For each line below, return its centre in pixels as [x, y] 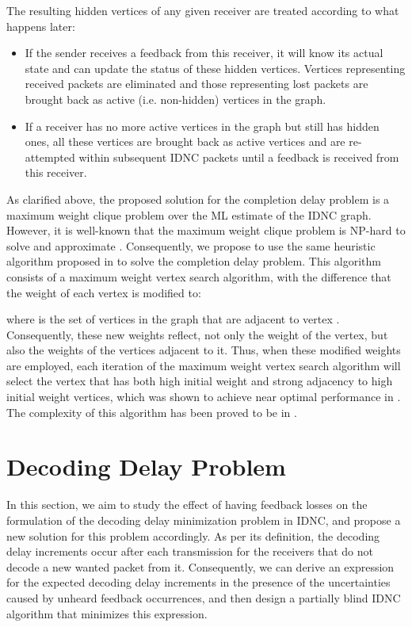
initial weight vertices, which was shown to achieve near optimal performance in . [204, 397]
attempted [50, 157]
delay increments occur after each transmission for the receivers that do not [190, 551]
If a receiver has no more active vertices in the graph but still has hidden [202, 126]
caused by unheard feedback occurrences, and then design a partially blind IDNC [204, 597]
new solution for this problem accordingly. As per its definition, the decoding [193, 535]
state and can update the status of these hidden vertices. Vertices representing [215, 68]
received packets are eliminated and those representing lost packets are [196, 84]
